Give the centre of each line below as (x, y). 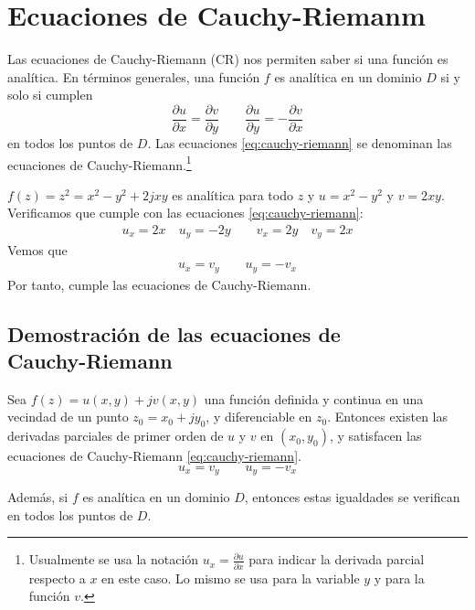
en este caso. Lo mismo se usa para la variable (231, 578)
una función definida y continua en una (314, 398)
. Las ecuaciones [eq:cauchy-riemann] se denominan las (300, 142)
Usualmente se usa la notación (114, 559)
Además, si (38, 497)
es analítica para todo (232, 194)
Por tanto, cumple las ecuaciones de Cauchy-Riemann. (159, 284)
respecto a (57, 578)
